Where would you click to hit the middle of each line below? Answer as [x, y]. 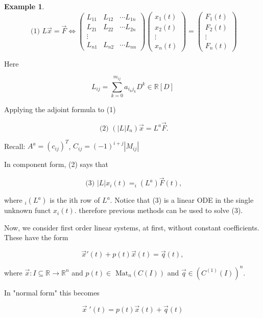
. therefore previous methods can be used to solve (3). [159, 210]
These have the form [36, 237]
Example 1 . [24, 6]
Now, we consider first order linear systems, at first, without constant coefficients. [132, 227]
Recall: [15, 146]
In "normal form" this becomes [52, 292]
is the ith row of [75, 200]
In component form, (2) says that [56, 164]
